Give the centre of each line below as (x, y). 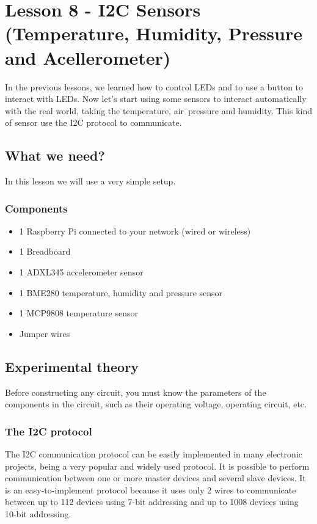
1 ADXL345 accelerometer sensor (81, 272)
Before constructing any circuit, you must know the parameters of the (136, 392)
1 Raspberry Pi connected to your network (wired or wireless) (135, 231)
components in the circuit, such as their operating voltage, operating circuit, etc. (156, 404)
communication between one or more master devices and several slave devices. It (155, 478)
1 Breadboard (45, 251)
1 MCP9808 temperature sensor (78, 313)
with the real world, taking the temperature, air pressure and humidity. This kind (159, 110)
